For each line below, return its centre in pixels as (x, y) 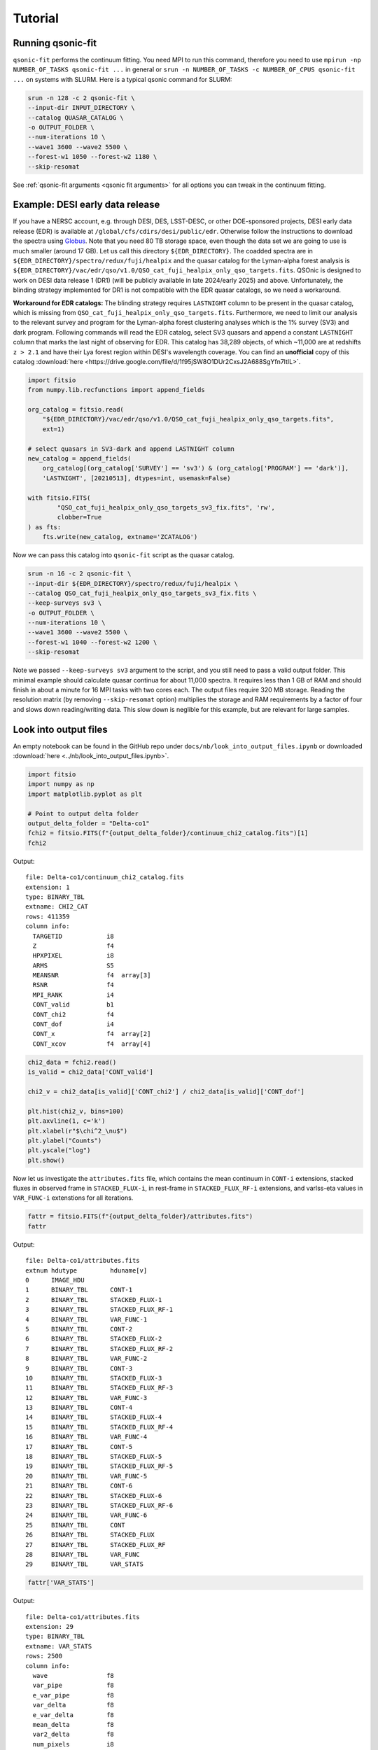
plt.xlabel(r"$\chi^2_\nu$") (78, 1131)
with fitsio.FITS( (59, 498)
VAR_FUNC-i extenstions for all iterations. (73, 1198)
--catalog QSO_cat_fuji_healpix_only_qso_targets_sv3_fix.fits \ (142, 593)
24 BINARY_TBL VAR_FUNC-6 (86, 1515)
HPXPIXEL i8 (73, 956)
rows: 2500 (44, 1656)
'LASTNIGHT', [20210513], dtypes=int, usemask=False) (136, 478)
